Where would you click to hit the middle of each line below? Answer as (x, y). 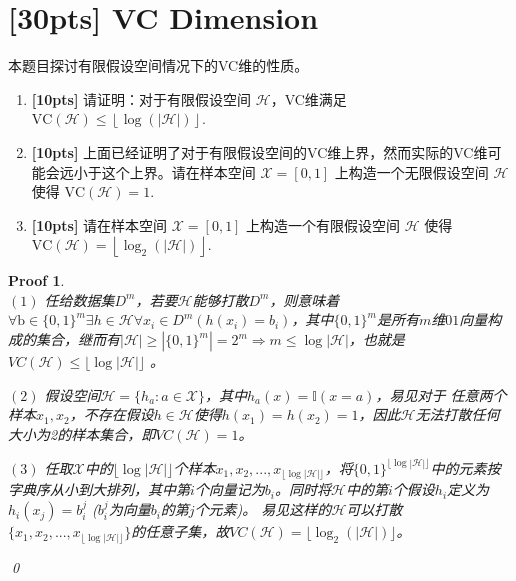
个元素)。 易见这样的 (263, 509)
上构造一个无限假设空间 (411, 171)
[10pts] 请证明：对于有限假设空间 (141, 98)
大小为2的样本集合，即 (82, 433)
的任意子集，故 (180, 531)
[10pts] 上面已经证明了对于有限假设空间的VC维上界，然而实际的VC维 (259, 151)
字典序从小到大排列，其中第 (99, 489)
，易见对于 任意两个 (441, 394)
